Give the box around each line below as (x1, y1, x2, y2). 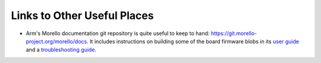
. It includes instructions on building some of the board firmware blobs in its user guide (86, 37, 300, 45)
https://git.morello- (210, 30, 257, 37)
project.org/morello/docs (26, 37, 87, 45)
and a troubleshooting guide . (26, 46, 97, 53)
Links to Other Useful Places (11, 9, 154, 22)
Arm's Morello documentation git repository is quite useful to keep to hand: (26, 30, 210, 37)
